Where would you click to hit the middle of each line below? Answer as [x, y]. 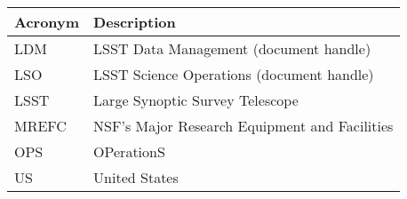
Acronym [47, 22]
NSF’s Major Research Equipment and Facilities [243, 126]
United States [136, 177]
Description [135, 22]
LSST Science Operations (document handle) [234, 74]
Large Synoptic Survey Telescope [196, 100]
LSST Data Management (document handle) [232, 48]
